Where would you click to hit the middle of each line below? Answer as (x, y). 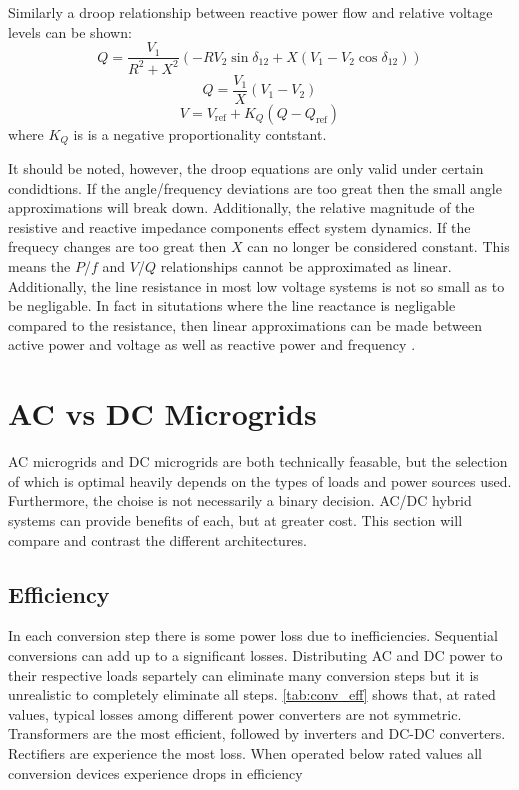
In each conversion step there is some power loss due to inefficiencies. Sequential (253, 635)
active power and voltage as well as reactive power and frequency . (212, 344)
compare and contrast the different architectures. (157, 539)
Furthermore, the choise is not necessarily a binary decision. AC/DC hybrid (240, 500)
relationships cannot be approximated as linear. (306, 266)
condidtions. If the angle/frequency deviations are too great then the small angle (255, 187)
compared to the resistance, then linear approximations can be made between (245, 324)
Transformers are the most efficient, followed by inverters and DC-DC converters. (257, 733)
